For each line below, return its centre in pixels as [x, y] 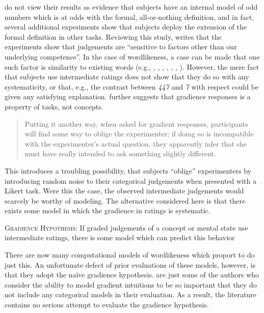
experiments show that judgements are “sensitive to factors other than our [121, 47]
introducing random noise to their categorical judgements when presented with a [130, 180]
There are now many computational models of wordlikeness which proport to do [130, 255]
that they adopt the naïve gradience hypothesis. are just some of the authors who [132, 275]
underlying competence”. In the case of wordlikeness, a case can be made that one [132, 56]
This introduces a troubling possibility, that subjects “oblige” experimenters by [128, 170]
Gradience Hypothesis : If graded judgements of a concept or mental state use [126, 227]
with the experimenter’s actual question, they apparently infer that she [136, 143]
